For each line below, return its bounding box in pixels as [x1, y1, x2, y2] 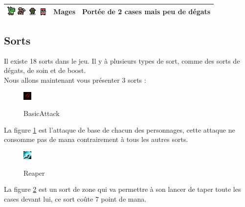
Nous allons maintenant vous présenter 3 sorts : [4, 74, 146, 85]
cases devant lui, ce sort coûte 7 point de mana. [4, 193, 147, 204]
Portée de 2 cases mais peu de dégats [82, 6, 211, 16]
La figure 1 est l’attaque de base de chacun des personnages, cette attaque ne [4, 124, 235, 135]
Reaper [23, 167, 45, 178]
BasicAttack [23, 108, 60, 118]
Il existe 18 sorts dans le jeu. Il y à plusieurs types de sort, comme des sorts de [4, 55, 240, 66]
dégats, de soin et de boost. [4, 65, 86, 75]
